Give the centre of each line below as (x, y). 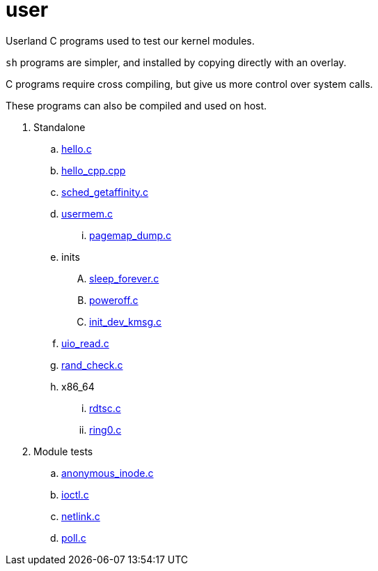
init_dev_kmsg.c (126, 321)
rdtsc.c (105, 408)
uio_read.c (85, 343)
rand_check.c (92, 365)
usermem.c (87, 213)
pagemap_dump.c (131, 235)
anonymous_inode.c (108, 473)
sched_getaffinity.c (105, 192)
